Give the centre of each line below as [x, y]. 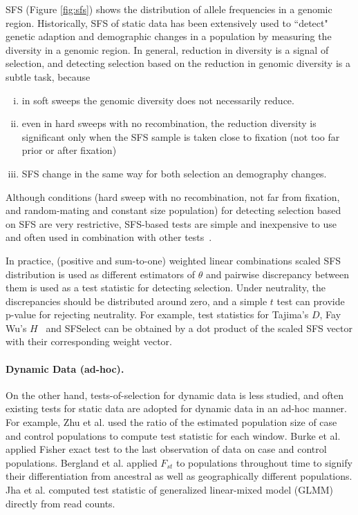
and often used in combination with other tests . [109, 237]
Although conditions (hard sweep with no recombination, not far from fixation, [173, 196]
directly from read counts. [60, 503]
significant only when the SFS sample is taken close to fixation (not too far [181, 136]
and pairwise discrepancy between [277, 274]
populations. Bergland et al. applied [82, 462]
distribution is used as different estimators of [100, 274]
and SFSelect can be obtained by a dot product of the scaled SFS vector [199, 328]
